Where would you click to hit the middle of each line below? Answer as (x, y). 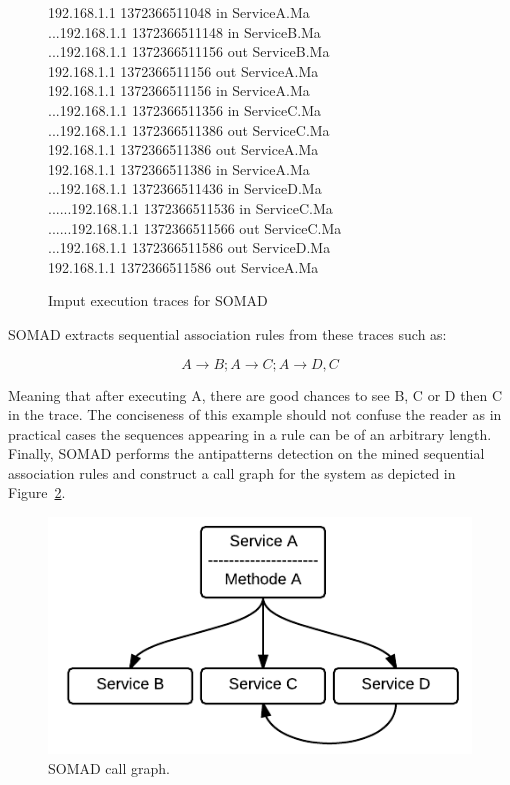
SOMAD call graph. (109, 767)
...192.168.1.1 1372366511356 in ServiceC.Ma (185, 109)
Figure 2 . (37, 492)
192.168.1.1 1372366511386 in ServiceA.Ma (179, 168)
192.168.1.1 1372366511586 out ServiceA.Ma (183, 266)
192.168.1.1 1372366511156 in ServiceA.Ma (179, 90)
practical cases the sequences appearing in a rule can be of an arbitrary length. (250, 433)
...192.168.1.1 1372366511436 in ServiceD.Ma (185, 188)
